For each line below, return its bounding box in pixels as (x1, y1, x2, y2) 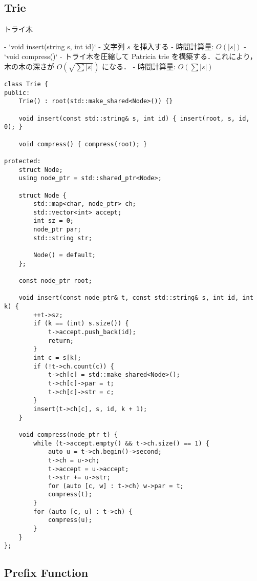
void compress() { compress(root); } (18, 140, 147, 148)
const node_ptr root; (18, 277, 92, 285)
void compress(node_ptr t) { (18, 431, 118, 438)
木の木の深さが (4, 61, 54, 71)
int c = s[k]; (33, 354, 81, 361)
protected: (4, 157, 41, 165)
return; (48, 337, 74, 344)
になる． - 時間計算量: (102, 61, 176, 71)
